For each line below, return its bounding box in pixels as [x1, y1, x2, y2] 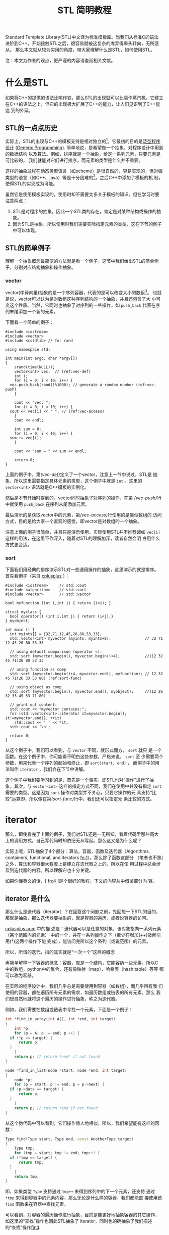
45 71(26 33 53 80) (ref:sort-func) [5, 676, 82, 681]
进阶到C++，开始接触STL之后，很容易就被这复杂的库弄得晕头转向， [5, 40, 146, 46]
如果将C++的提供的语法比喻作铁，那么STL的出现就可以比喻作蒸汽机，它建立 [5, 94, 163, 101]
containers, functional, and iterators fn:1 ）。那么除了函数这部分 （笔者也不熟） [5, 854, 164, 861]
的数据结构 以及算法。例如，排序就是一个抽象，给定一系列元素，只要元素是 [5, 151, 161, 157]
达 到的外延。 [5, 107, 33, 114]
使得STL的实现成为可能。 [5, 180, 58, 187]
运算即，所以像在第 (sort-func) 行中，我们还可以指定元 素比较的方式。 [12, 796, 155, 802]
